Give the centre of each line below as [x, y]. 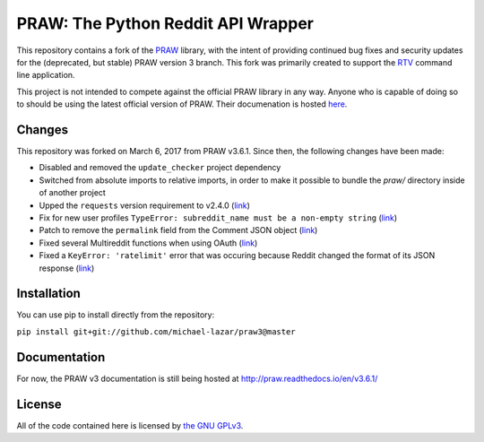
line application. [46, 75]
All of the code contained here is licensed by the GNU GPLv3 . [130, 425]
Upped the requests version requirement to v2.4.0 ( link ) [145, 205]
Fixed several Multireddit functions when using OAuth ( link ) [148, 243]
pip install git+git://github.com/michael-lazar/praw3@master [156, 331]
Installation [48, 294]
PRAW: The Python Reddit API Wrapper [165, 23]
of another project [73, 193]
